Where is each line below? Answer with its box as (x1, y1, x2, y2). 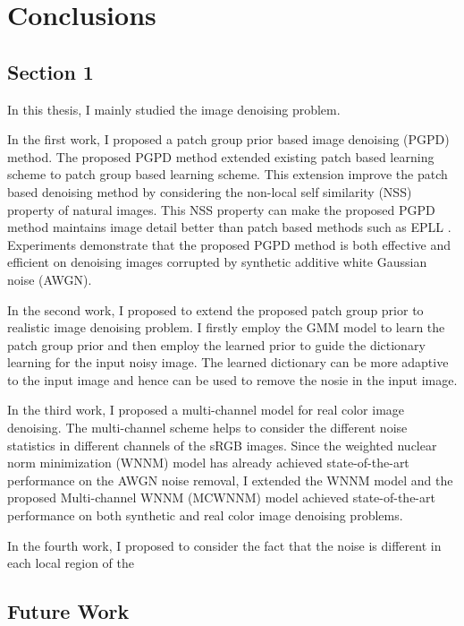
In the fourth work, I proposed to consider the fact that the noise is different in (7, 536, 442, 554)
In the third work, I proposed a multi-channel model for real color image (7, 400, 405, 419)
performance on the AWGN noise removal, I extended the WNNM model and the (7, 470, 453, 489)
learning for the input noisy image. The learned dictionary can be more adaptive (7, 353, 449, 372)
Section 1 (7, 57, 94, 85)
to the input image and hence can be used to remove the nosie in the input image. (7, 370, 458, 389)
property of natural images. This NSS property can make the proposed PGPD (7, 200, 435, 219)
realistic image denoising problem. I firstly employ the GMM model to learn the (7, 318, 445, 337)
